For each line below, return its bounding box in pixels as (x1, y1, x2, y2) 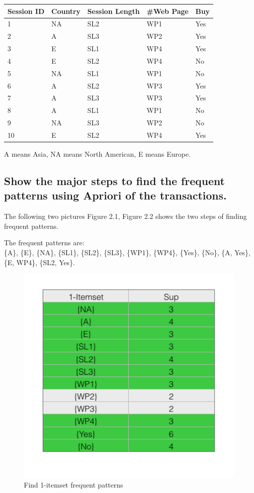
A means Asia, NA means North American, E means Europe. (4, 149, 191, 159)
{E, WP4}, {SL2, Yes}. (4, 257, 75, 267)
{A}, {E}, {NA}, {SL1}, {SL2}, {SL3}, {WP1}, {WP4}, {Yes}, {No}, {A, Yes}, (4, 247, 251, 257)
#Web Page (146, 5, 189, 16)
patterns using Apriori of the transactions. (4, 188, 227, 203)
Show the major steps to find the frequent (4, 173, 225, 189)
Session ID (7, 5, 45, 16)
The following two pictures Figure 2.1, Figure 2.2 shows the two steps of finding (4, 211, 247, 221)
